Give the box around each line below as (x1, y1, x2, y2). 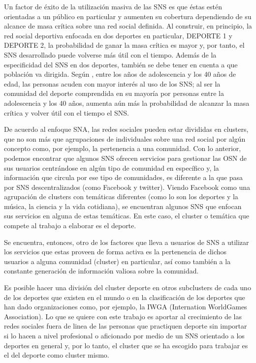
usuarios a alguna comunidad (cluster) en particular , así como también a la (4, 256, 231, 266)
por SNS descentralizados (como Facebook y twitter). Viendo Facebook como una (4, 181, 250, 192)
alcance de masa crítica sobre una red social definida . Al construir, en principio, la (4, 21, 252, 31)
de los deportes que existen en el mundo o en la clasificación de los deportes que (4, 292, 245, 302)
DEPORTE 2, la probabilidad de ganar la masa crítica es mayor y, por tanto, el (4, 40, 245, 50)
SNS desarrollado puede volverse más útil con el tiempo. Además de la (4, 49, 217, 60)
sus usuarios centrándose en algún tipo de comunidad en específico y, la (4, 162, 219, 173)
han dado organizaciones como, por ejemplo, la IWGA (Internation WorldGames (4, 302, 247, 312)
